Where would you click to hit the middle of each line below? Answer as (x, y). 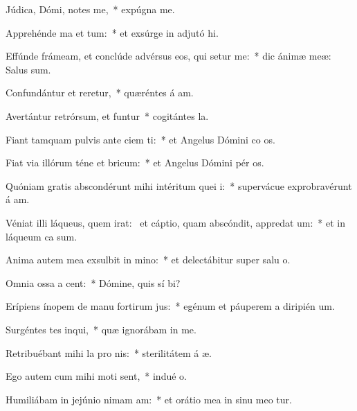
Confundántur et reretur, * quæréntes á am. (100, 93)
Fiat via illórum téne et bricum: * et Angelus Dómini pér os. (135, 163)
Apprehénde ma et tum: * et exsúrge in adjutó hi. (112, 32)
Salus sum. (28, 69)
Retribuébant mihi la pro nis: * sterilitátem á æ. (109, 352)
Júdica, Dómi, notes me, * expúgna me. (90, 9)
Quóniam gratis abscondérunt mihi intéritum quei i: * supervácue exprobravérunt (179, 185)
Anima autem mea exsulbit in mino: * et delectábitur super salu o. (148, 260)
